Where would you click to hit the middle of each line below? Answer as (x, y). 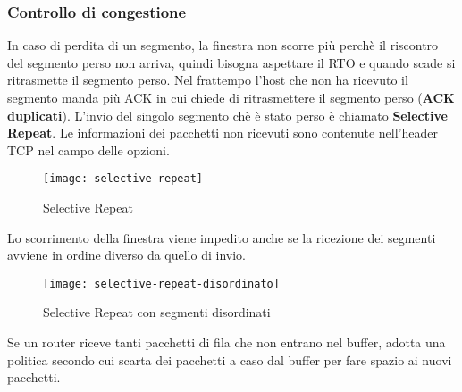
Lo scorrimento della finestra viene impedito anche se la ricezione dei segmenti (222, 237)
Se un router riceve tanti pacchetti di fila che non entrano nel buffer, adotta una (227, 342)
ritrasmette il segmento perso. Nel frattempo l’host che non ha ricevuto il (208, 80)
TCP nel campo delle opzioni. (88, 150)
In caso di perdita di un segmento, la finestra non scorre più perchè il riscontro (223, 45)
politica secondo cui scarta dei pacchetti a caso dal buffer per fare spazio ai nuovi (230, 359)
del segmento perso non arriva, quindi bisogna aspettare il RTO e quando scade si (231, 62)
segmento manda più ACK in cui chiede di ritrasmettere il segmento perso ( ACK (231, 97)
